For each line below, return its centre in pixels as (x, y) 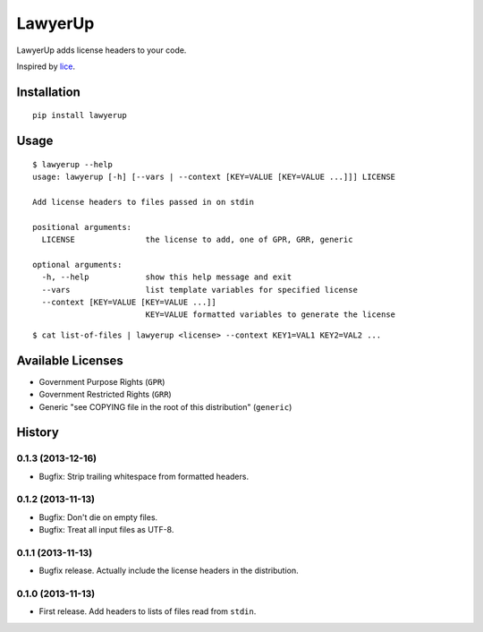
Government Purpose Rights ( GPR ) (102, 381)
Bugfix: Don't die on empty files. (98, 517)
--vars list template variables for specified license (199, 290)
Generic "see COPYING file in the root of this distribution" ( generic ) (165, 406)
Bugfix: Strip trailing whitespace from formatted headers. (144, 476)
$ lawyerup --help (73, 164)
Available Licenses (70, 360)
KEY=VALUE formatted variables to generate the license (271, 315)
